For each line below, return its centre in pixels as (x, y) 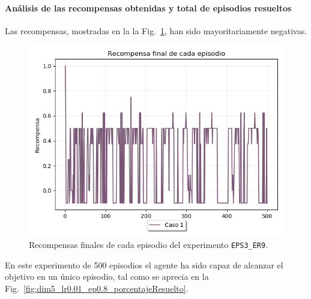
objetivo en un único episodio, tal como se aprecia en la (107, 276)
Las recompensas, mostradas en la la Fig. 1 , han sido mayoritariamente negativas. (156, 30)
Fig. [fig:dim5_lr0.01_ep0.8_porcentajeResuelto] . (97, 288)
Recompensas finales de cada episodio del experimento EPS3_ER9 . (149, 244)
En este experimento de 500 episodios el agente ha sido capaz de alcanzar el (144, 264)
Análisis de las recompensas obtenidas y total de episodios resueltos (148, 8)
